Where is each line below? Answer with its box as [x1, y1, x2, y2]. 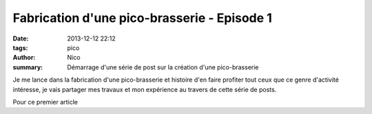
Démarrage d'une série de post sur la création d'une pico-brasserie [67, 62, 259, 71]
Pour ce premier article [12, 98, 79, 106]
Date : [12, 34, 29, 43]
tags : [12, 43, 28, 52]
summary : [12, 62, 43, 71]
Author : [12, 54, 36, 62]
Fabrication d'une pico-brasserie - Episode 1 [12, 10, 272, 25]
